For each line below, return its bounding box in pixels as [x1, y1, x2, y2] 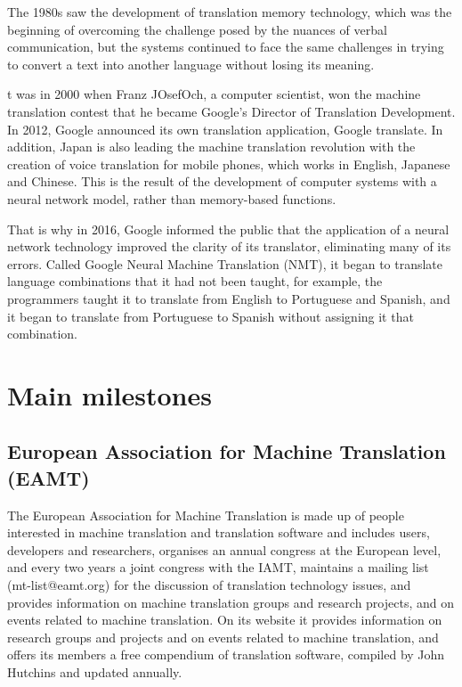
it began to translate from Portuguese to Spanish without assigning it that [7, 307, 414, 325]
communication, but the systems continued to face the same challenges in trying [7, 37, 444, 56]
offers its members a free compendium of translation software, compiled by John [7, 645, 445, 664]
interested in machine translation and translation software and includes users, [7, 523, 430, 542]
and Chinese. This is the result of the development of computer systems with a [7, 172, 437, 191]
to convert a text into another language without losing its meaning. [7, 54, 375, 73]
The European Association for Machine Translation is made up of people [7, 505, 404, 524]
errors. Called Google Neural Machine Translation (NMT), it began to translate [7, 254, 443, 273]
